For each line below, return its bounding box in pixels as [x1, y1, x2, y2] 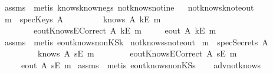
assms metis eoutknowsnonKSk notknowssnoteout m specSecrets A [4, 35, 268, 48]
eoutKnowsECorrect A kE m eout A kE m [33, 24, 216, 36]
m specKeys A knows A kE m [4, 12, 161, 25]
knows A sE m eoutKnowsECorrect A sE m [37, 47, 237, 59]
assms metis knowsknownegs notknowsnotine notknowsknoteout [4, 1, 254, 13]
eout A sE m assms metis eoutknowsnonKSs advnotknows [21, 58, 261, 71]
